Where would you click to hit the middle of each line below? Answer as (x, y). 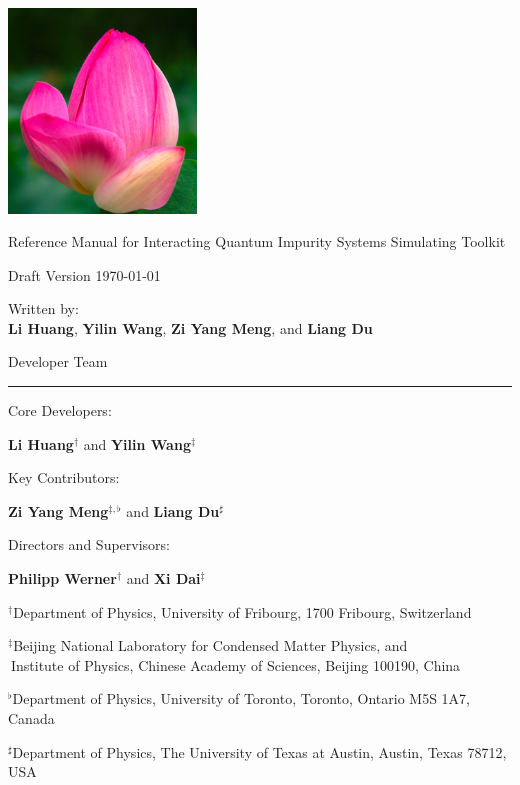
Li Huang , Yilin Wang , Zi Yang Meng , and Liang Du (190, 327)
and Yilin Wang (137, 443)
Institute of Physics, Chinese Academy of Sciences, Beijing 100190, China (235, 664)
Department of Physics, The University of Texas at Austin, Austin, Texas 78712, (259, 751)
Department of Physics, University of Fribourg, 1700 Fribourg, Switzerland (242, 611)
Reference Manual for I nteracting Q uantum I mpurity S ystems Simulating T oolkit (257, 241)
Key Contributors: (64, 477)
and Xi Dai (163, 578)
